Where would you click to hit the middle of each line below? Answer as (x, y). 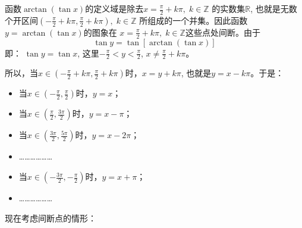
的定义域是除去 (114, 8)
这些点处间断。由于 (223, 32)
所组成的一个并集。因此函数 (194, 20)
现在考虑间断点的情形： (51, 218)
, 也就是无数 (274, 8)
